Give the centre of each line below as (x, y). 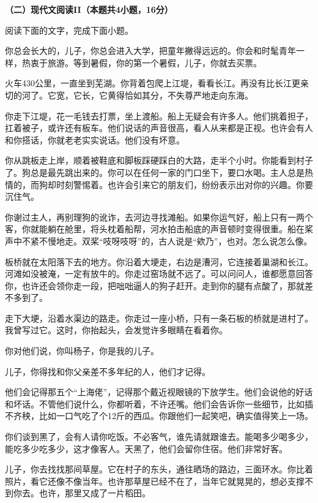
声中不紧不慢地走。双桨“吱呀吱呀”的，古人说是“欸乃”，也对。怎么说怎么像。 (159, 240)
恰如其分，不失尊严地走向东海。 (189, 95)
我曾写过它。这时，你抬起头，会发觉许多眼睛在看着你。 (116, 330)
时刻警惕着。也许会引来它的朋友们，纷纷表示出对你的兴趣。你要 (184, 184)
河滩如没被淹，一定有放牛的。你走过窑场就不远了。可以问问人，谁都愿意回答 (159, 274)
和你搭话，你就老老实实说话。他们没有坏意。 (95, 139)
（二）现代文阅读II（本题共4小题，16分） (89, 9)
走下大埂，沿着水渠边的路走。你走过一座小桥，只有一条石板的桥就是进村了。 (159, 318)
